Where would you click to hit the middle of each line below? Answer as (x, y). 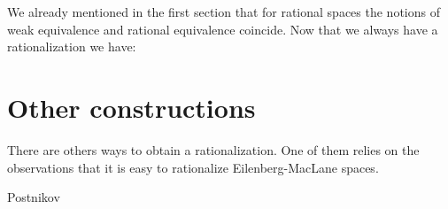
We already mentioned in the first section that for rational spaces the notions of (224, 12)
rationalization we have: (72, 46)
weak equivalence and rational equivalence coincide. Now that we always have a (223, 29)
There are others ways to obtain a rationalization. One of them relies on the (213, 149)
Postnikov (34, 197)
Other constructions (131, 107)
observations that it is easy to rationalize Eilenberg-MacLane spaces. (193, 167)
